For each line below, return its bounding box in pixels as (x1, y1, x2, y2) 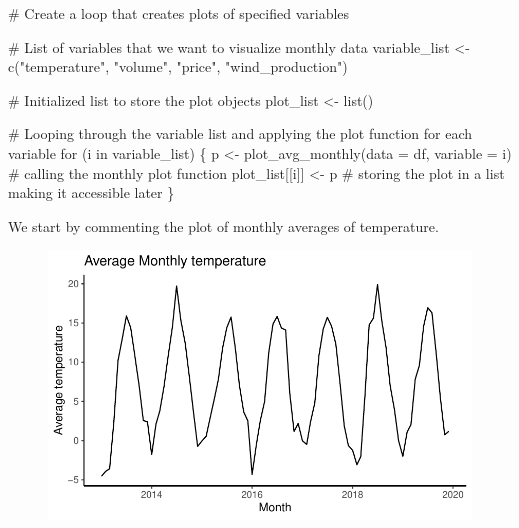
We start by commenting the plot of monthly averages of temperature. (8, 215, 439, 236)
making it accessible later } (8, 182, 175, 203)
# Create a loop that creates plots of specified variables (8, 3, 350, 23)
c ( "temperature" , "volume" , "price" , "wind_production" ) (8, 56, 348, 77)
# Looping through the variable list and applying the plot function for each (8, 123, 473, 144)
